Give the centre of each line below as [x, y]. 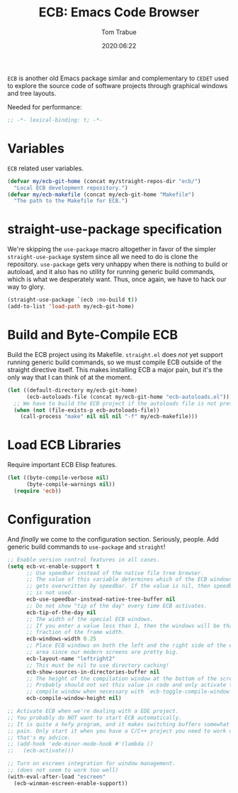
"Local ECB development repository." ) [71, 188]
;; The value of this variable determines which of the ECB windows [129, 579]
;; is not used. [50, 593]
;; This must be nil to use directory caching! [98, 665]
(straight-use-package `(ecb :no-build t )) [73, 300]
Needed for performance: [45, 106]
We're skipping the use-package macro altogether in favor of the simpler [112, 249]
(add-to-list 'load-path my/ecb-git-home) [71, 307]
